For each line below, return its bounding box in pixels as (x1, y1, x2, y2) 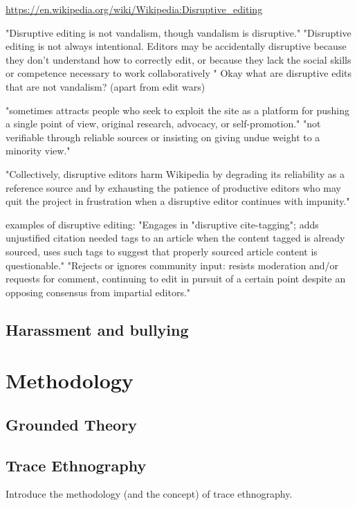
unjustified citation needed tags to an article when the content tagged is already (6, 231, 345, 245)
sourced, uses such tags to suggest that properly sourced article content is (6, 244, 318, 258)
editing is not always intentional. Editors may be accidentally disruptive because (6, 39, 347, 53)
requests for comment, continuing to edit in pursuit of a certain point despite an (6, 271, 346, 286)
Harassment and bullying (6, 318, 189, 340)
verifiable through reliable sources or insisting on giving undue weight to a (6, 129, 320, 144)
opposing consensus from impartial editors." (6, 284, 191, 299)
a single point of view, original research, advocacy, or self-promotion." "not (6, 116, 321, 131)
